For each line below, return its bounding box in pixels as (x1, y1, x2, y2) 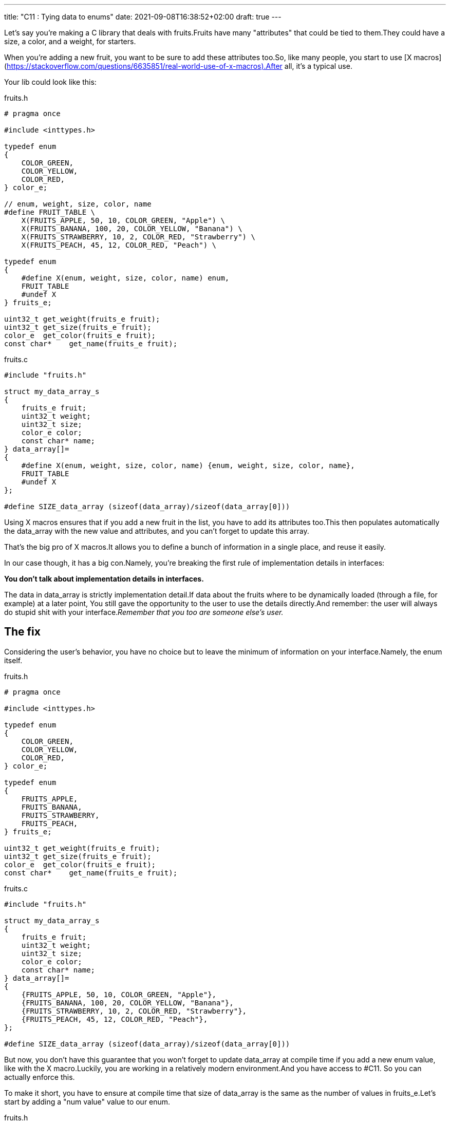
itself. (4, 656, 23, 665)
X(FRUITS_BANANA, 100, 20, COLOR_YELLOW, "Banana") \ (21, 225, 242, 233)
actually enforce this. (4, 1072, 75, 1081)
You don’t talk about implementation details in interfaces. (4, 574, 204, 583)
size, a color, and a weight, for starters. (4, 37, 136, 46)
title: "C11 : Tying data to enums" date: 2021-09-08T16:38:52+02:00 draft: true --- (4, 12, 282, 21)
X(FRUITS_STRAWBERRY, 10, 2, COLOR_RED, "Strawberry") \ (21, 233, 255, 241)
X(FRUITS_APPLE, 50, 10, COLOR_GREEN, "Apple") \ (21, 216, 225, 225)
